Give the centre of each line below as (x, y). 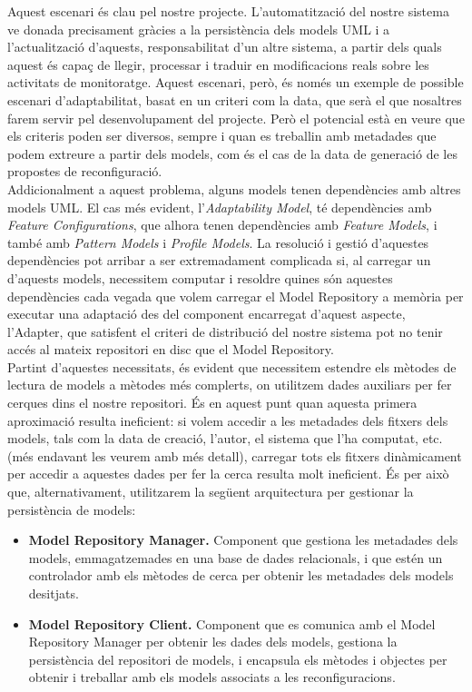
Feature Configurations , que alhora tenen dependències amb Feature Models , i (222, 225)
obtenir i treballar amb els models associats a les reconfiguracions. (212, 677)
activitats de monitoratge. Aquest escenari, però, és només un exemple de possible (236, 82)
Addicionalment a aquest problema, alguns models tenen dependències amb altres (234, 188)
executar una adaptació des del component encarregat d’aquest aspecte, (206, 314)
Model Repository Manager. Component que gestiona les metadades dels (243, 540)
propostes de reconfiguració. (85, 171)
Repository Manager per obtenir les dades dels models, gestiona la (213, 642)
